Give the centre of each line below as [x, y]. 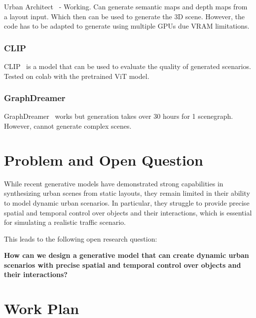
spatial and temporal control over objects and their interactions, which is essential [128, 212]
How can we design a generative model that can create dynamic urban [127, 255]
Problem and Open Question [104, 159]
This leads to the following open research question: [81, 238]
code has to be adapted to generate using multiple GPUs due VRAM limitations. [127, 26]
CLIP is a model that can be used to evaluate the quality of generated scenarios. [128, 66]
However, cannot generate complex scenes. [68, 126]
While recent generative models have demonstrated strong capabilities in [114, 183]
